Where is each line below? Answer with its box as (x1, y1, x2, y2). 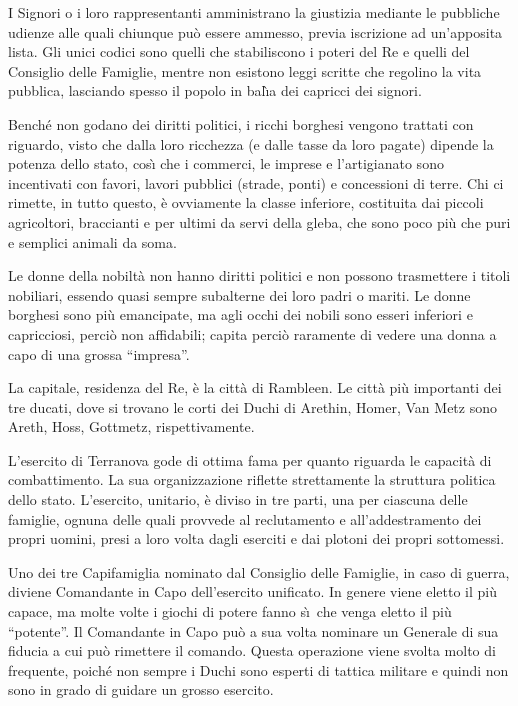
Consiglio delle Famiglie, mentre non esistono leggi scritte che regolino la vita (8, 60, 482, 81)
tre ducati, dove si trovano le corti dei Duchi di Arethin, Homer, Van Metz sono (8, 396, 497, 417)
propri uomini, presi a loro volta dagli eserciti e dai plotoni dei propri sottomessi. (8, 528, 505, 549)
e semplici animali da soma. (8, 231, 177, 252)
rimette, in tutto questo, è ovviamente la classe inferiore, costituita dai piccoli (8, 192, 484, 213)
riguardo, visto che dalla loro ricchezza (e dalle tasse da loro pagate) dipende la (8, 133, 494, 154)
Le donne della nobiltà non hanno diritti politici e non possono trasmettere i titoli (8, 265, 511, 286)
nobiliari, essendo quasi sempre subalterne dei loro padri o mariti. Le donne (8, 284, 471, 305)
